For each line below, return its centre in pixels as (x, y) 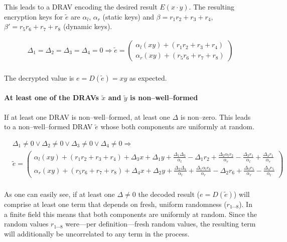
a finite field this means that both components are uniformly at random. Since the (130, 214)
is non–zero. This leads (216, 116)
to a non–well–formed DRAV (48, 127)
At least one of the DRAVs (51, 97)
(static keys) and (128, 16)
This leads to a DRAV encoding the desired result (81, 7)
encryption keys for (34, 16)
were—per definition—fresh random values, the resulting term (161, 224)
